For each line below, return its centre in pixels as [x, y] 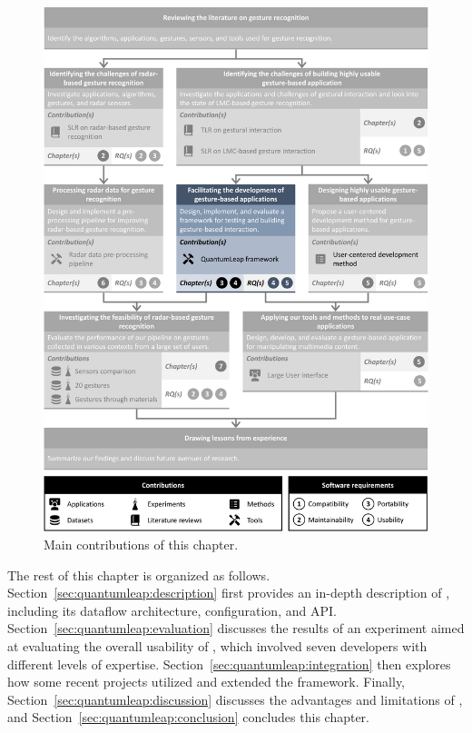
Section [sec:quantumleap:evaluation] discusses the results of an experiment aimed [236, 628]
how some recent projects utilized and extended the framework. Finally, [206, 682]
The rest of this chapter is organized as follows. [139, 575]
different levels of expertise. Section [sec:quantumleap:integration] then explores [229, 664]
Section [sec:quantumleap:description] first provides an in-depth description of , [229, 593]
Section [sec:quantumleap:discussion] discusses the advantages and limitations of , [235, 699]
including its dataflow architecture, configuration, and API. [172, 610]
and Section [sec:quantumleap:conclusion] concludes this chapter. [188, 717]
